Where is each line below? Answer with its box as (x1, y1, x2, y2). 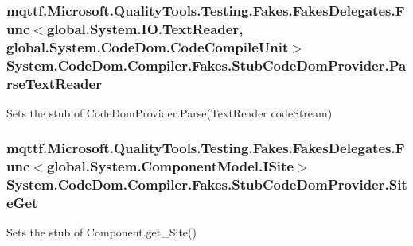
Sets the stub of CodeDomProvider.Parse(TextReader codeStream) (6, 104, 333, 121)
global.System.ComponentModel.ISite (46, 156, 294, 176)
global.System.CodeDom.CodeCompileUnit (6, 37, 289, 56)
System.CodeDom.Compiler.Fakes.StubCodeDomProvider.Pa (6, 55, 407, 75)
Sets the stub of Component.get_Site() (6, 224, 197, 240)
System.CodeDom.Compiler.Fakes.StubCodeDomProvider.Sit (6, 175, 407, 194)
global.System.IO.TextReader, (46, 18, 244, 38)
